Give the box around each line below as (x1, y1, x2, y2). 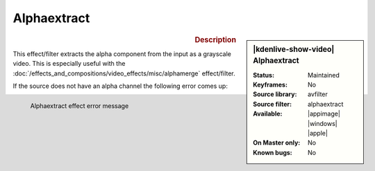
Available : (253, 109, 283, 118)
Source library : (253, 90, 297, 98)
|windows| (308, 119, 337, 127)
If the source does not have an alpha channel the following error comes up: (12, 82, 228, 90)
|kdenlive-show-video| (253, 44, 335, 54)
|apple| (308, 129, 328, 138)
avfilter (308, 90, 328, 98)
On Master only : (253, 138, 301, 147)
